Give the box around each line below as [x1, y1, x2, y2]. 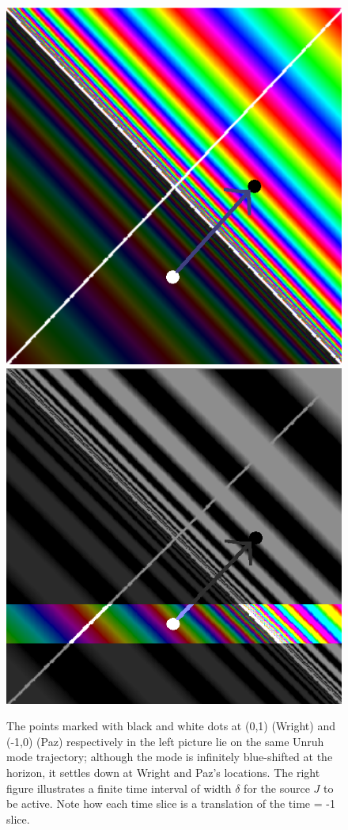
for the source [244, 779, 310, 796]
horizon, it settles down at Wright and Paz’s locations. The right [6, 764, 320, 781]
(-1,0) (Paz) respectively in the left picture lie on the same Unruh [6, 733, 324, 749]
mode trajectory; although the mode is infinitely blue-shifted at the [6, 748, 333, 765]
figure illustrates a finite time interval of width [6, 779, 232, 796]
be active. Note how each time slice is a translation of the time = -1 [6, 795, 335, 812]
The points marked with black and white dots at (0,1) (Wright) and [6, 718, 335, 734]
